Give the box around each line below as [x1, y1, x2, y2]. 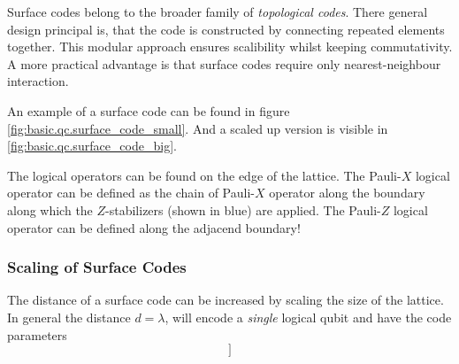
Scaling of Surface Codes [7, 256, 187, 278]
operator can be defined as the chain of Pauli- [7, 183, 255, 202]
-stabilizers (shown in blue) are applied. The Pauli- [105, 200, 381, 219]
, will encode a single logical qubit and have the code [164, 307, 452, 326]
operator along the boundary [269, 183, 425, 202]
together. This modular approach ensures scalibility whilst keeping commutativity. [7, 37, 453, 56]
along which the [7, 200, 93, 219]
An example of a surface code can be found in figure [7, 101, 290, 120]
